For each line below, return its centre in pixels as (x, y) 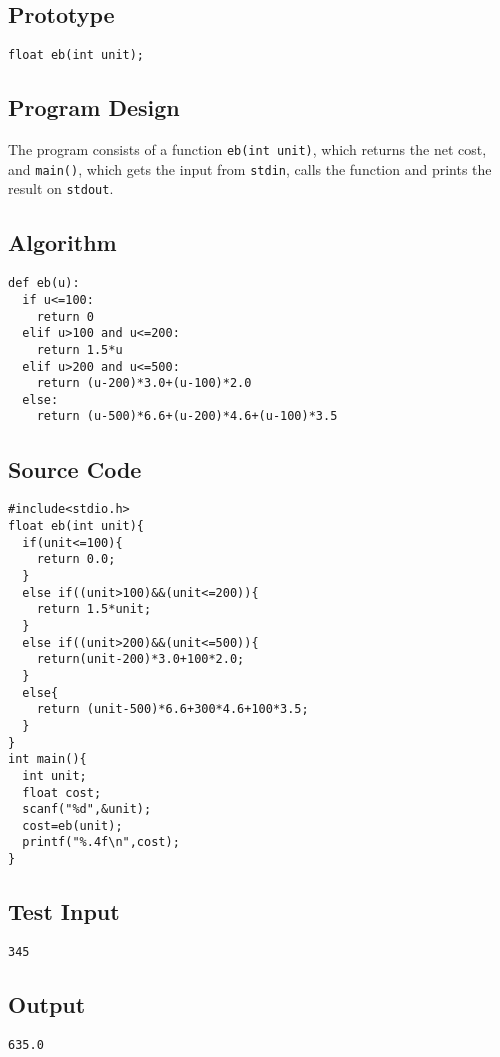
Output (47, 1004)
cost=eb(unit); (72, 825)
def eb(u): (44, 283)
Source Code (75, 468)
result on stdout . (61, 188)
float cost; (62, 792)
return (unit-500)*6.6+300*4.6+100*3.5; (172, 709)
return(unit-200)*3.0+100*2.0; (140, 659)
